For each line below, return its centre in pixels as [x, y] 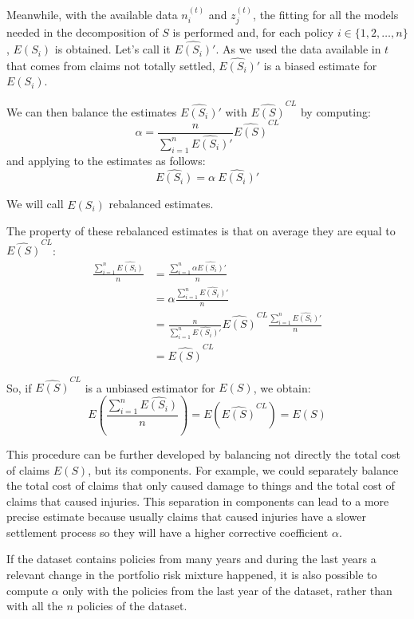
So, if [19, 387]
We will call [35, 204]
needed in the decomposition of [83, 32]
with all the [35, 606]
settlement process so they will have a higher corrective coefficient [168, 532]
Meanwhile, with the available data [92, 14]
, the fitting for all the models [326, 14]
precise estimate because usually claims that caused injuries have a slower [186, 516]
